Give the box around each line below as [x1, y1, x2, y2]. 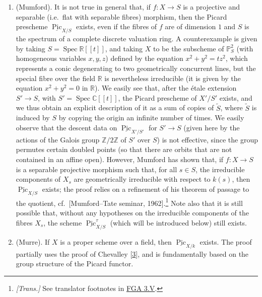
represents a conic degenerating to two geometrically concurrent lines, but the [16, 62, 256, 73]
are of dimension [165, 21, 216, 32]
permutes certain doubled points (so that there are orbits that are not [16, 144, 232, 155]
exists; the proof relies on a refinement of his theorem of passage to [42, 183, 249, 194]
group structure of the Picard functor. [16, 258, 134, 269]
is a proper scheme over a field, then [60, 236, 172, 247]
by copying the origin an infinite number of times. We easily [58, 112, 244, 123]
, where [220, 102, 243, 113]
